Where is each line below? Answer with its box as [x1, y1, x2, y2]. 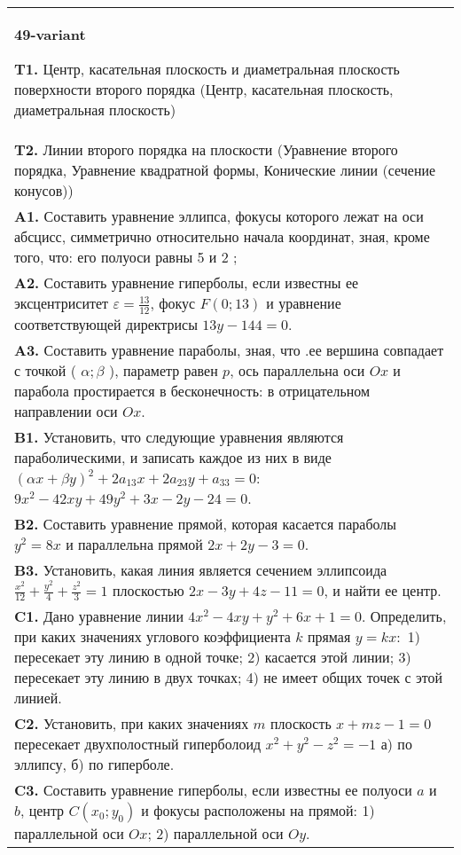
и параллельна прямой [66, 533, 203, 554]
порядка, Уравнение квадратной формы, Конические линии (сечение [14, 160, 436, 180]
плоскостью [112, 579, 184, 600]
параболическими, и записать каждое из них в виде [14, 446, 332, 467]
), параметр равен [108, 359, 218, 380]
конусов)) [14, 180, 74, 200]
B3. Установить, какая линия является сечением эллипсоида [14, 559, 387, 580]
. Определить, [362, 606, 447, 627]
